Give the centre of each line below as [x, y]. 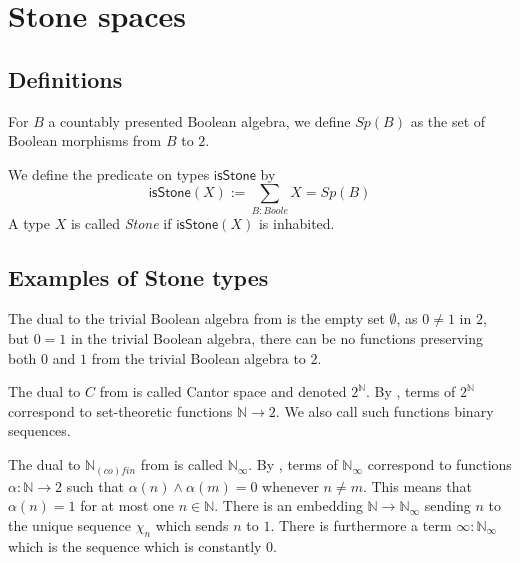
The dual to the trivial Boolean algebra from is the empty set [196, 318]
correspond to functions [439, 464]
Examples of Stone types [138, 276]
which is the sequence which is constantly [135, 545]
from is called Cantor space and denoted [223, 391]
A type [29, 222]
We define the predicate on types [109, 173]
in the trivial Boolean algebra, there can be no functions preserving [277, 338]
